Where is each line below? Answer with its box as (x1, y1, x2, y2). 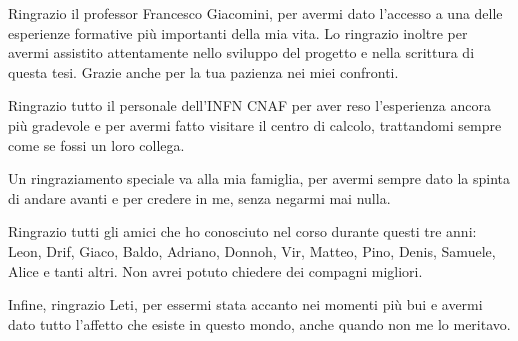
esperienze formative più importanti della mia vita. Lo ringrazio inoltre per (8, 22, 468, 43)
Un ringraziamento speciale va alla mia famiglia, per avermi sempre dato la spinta (8, 168, 511, 189)
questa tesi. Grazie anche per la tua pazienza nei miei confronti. (8, 61, 399, 82)
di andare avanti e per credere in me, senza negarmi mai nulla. (8, 187, 391, 208)
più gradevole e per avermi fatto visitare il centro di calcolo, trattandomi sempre (8, 114, 502, 135)
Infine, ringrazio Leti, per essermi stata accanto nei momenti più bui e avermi (8, 294, 483, 315)
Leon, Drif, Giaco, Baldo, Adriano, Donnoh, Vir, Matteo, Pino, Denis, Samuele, (8, 240, 496, 261)
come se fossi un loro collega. (8, 134, 185, 155)
